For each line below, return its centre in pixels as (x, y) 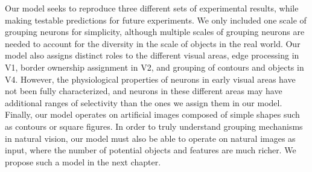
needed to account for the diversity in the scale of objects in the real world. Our (153, 43)
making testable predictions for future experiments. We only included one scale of (156, 20)
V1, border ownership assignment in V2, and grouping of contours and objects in (154, 67)
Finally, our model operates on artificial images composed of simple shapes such (152, 114)
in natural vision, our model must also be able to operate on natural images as (150, 138)
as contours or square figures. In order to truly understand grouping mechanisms (154, 126)
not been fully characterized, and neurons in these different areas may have (144, 91)
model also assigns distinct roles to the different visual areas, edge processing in (152, 55)
